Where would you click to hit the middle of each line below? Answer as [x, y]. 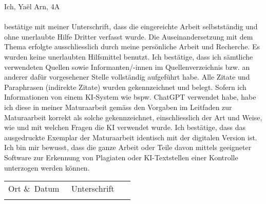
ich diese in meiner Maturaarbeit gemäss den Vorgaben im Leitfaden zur [118, 107]
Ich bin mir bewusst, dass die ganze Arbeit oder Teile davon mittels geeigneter [128, 147]
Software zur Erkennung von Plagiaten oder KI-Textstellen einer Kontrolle [121, 157]
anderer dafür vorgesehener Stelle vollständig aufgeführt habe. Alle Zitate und [127, 77]
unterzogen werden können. [47, 167]
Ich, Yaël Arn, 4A [32, 6]
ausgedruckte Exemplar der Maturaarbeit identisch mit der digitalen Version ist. [131, 137]
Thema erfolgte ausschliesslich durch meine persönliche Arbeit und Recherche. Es [132, 47]
